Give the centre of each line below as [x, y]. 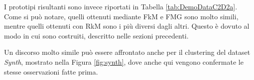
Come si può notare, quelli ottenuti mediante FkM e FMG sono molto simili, [121, 16]
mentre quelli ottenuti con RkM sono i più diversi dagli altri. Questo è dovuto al [127, 26]
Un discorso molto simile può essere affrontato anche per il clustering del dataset [127, 52]
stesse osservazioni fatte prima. [51, 71]
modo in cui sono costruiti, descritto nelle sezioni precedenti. [96, 35]
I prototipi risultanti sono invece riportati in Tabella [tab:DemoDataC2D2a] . [121, 6]
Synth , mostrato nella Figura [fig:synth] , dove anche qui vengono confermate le [124, 61]
